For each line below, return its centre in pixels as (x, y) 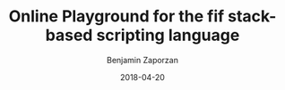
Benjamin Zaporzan (142, 60)
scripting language (168, 35)
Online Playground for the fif (117, 16)
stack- (252, 16)
